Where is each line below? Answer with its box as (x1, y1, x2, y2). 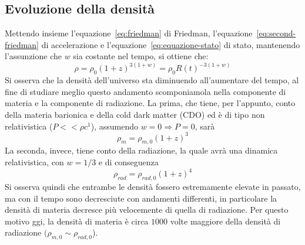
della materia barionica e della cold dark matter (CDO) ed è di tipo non (5, 108, 265, 120)
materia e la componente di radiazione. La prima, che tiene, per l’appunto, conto (5, 97, 296, 109)
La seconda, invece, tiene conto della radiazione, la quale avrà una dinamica (5, 144, 278, 156)
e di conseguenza (98, 156, 159, 168)
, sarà (195, 120, 215, 132)
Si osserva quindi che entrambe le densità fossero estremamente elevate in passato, (5, 180, 301, 192)
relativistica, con (5, 156, 64, 168)
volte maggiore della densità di (170, 215, 281, 227)
